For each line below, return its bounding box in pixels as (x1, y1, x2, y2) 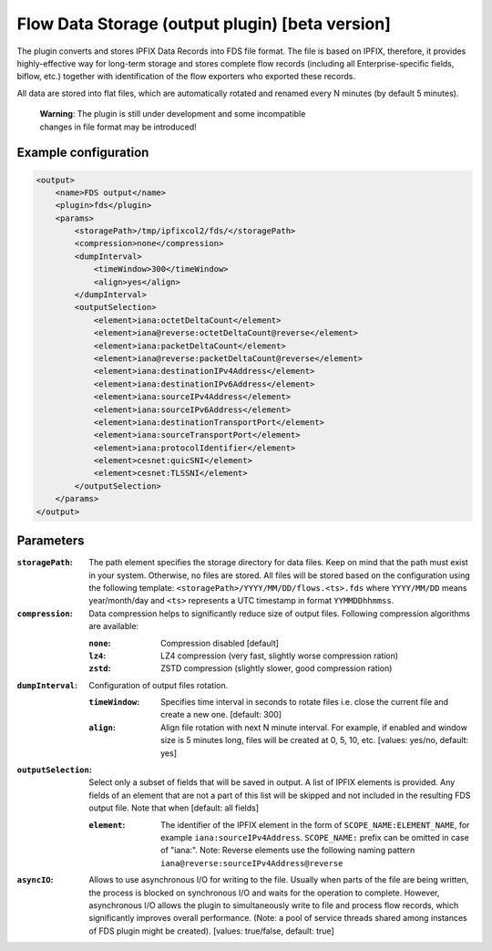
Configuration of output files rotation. (88, 679, 229, 690)
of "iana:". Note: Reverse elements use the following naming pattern (160, 844, 415, 856)
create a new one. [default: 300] (160, 709, 282, 720)
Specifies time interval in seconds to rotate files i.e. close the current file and (160, 697, 448, 708)
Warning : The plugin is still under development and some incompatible (39, 109, 306, 119)
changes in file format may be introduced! (39, 121, 198, 132)
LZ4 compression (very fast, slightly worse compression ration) (160, 650, 399, 661)
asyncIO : (16, 874, 54, 885)
